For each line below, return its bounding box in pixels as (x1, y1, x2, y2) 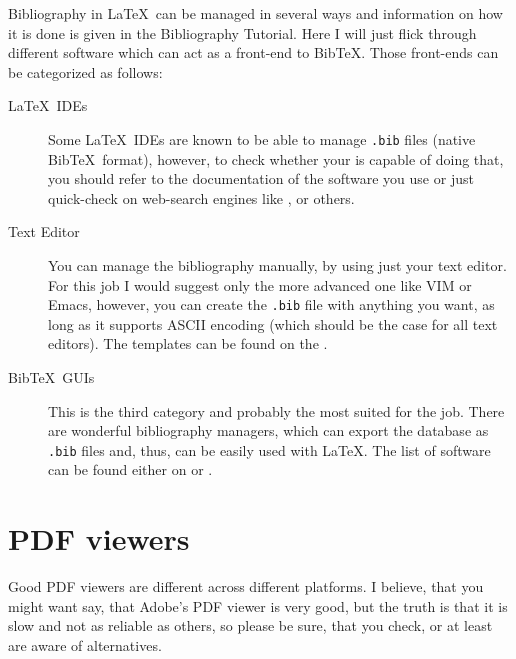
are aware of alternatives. (8, 634, 162, 655)
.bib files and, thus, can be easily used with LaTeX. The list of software (48, 439, 491, 460)
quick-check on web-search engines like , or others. (48, 187, 355, 208)
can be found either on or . (48, 459, 213, 480)
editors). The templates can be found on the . (48, 333, 328, 354)
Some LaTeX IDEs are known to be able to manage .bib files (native (48, 128, 476, 149)
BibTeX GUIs (8, 367, 95, 388)
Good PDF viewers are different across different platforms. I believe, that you (8, 576, 484, 597)
